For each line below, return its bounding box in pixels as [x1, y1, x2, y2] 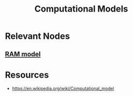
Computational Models [34, 3, 128, 15]
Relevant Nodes [5, 31, 70, 42]
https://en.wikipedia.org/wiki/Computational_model [12, 85, 115, 91]
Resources [5, 69, 49, 80]
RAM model [5, 50, 41, 58]
